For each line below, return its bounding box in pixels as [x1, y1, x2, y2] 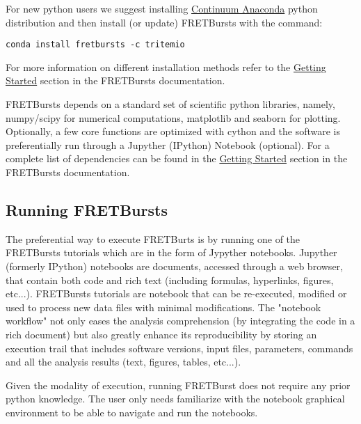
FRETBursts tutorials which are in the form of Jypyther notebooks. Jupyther [6, 245, 337, 260]
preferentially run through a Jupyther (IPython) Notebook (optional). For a [6, 137, 330, 152]
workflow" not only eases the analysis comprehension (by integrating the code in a [6, 313, 355, 328]
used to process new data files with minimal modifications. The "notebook [6, 299, 321, 314]
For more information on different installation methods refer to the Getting [6, 59, 326, 74]
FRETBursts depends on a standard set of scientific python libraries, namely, [6, 97, 335, 111]
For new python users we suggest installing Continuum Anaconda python [6, 1, 318, 15]
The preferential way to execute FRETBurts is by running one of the [6, 231, 300, 246]
